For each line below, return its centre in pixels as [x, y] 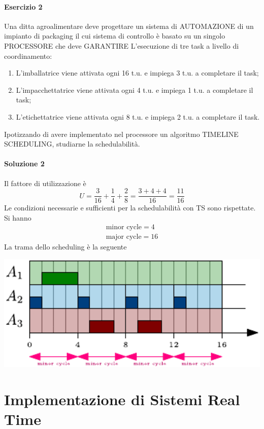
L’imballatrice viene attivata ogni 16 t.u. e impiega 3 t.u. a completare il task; [137, 73]
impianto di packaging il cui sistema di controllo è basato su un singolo [115, 36]
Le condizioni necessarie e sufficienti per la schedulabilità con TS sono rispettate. [130, 208]
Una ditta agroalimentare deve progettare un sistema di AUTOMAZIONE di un [129, 26]
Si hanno [18, 217]
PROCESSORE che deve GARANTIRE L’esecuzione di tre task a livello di [122, 45]
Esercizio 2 [23, 6]
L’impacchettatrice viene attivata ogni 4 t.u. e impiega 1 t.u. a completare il [135, 90]
